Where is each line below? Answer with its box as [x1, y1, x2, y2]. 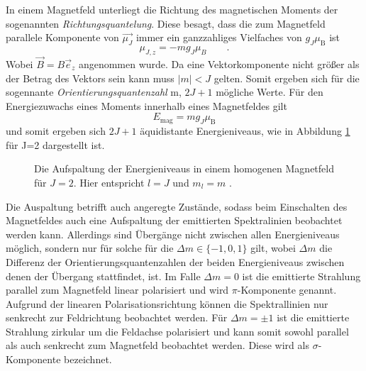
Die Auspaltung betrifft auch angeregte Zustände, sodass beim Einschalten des [6, 199, 348, 214]
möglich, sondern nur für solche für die [6, 240, 174, 255]
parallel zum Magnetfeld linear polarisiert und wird [6, 282, 229, 297]
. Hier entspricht [73, 175, 145, 189]
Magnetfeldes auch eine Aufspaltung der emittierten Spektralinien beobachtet [6, 213, 343, 228]
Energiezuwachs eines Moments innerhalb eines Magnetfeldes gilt [6, 98, 287, 113]
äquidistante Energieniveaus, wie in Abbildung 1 [140, 123, 350, 138]
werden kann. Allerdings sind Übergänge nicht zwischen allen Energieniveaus [6, 226, 340, 241]
